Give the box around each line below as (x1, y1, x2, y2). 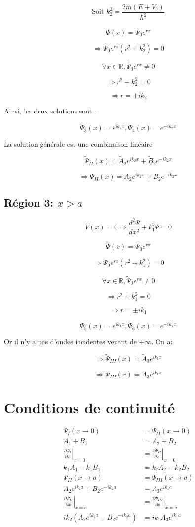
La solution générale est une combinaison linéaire (4, 139, 153, 149)
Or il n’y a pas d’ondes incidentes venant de (4, 337, 137, 347)
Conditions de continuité (4, 397, 175, 417)
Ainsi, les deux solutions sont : (4, 106, 96, 116)
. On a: (151, 337, 173, 347)
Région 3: (4, 194, 54, 210)
